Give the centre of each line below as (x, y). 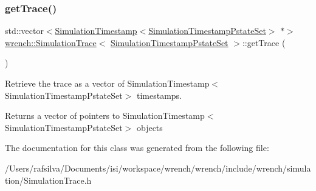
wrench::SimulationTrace (51, 42)
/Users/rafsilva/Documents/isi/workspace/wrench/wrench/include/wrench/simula (158, 168)
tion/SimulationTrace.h (48, 180)
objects (149, 127)
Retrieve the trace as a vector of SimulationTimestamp (107, 83)
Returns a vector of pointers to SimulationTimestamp (105, 116)
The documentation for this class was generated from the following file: (137, 148)
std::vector (24, 31)
